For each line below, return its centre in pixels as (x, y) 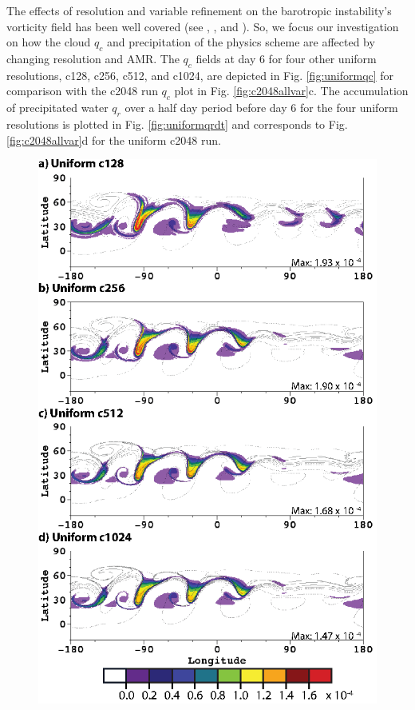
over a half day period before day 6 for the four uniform (261, 108)
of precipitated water (57, 108)
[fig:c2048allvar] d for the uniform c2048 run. (114, 140)
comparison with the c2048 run (82, 91)
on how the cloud (49, 42)
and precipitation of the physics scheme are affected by (241, 42)
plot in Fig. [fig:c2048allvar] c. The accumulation (291, 91)
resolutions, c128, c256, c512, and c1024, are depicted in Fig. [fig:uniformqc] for (200, 75)
